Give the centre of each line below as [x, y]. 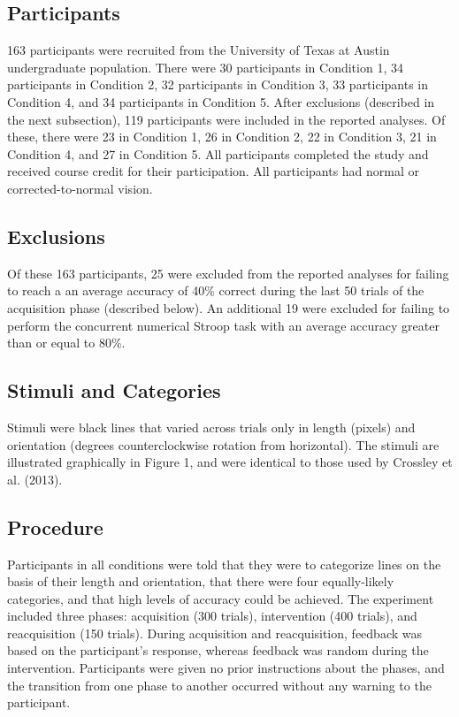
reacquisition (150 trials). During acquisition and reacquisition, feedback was [214, 633]
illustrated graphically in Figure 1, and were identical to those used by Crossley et [230, 462]
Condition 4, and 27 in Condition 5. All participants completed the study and [218, 153]
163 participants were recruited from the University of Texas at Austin [199, 50]
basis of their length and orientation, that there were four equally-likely [201, 581]
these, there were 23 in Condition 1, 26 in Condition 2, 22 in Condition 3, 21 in [222, 137]
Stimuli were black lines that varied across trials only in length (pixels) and [211, 427]
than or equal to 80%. [66, 343]
